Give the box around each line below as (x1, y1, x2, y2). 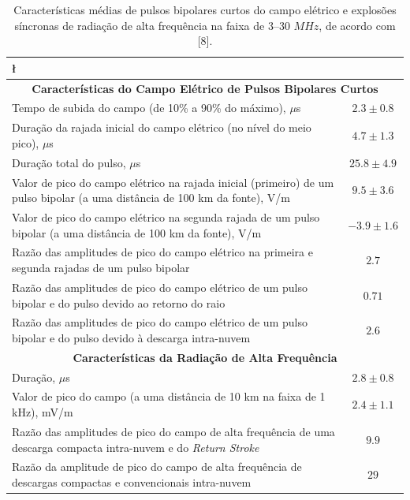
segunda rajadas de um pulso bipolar (12, 259, 190, 276)
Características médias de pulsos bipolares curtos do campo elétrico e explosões (13, 2, 397, 17)
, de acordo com (319, 17, 396, 33)
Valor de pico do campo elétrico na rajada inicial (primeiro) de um (12, 174, 334, 190)
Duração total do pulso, (12, 154, 126, 170)
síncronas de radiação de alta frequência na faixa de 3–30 (14, 17, 290, 33)
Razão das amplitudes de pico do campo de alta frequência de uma (12, 423, 335, 439)
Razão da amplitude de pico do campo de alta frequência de (12, 458, 302, 475)
